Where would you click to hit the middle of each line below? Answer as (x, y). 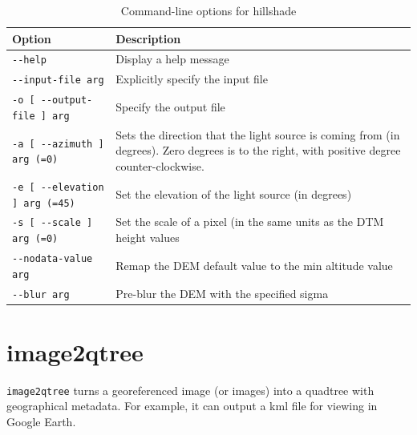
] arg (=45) (44, 203)
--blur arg (41, 294)
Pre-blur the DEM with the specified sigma (222, 293)
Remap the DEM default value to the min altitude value (254, 265)
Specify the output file (170, 107)
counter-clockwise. (160, 166)
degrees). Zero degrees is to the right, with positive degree (258, 150)
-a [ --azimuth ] (58, 144)
